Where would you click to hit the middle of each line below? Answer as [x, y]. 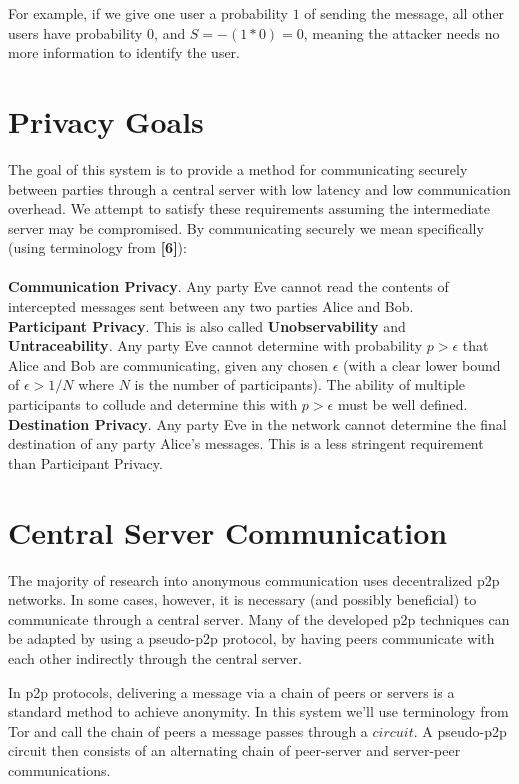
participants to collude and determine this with [153, 404]
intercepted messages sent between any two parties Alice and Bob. [211, 306]
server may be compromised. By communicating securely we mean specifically [246, 227]
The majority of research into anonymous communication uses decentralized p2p [254, 579]
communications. [59, 769]
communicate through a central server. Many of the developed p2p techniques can [259, 618]
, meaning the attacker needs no [401, 32]
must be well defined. [402, 404]
